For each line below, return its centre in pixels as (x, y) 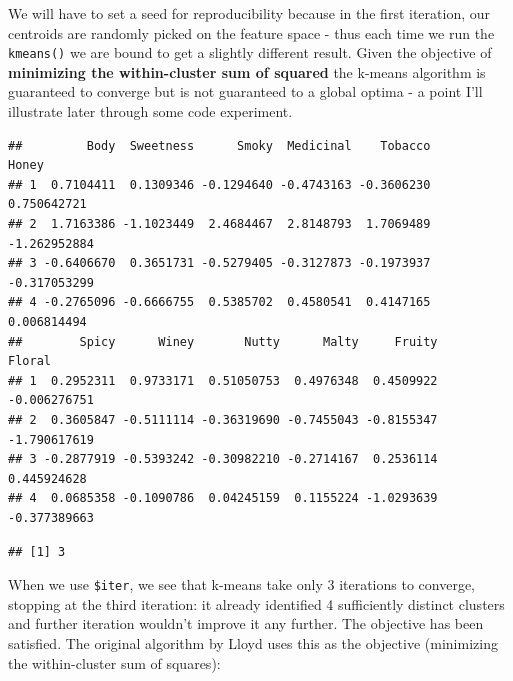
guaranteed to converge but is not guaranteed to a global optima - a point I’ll (245, 91)
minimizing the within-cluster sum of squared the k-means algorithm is (247, 71)
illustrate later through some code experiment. (150, 111)
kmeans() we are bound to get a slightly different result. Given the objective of (250, 52)
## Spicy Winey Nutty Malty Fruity (223, 341)
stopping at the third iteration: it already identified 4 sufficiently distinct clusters (256, 603)
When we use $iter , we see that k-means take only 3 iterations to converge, (241, 584)
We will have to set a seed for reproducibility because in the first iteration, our (249, 13)
